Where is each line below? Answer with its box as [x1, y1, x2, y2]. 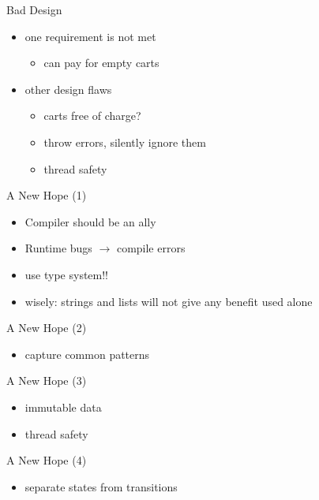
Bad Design [6, 2, 62, 17]
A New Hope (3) [6, 372, 87, 389]
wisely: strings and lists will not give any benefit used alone [24, 293, 313, 309]
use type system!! [24, 266, 109, 282]
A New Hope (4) [6, 452, 87, 468]
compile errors [116, 240, 186, 256]
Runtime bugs [24, 240, 92, 256]
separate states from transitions [24, 478, 178, 494]
